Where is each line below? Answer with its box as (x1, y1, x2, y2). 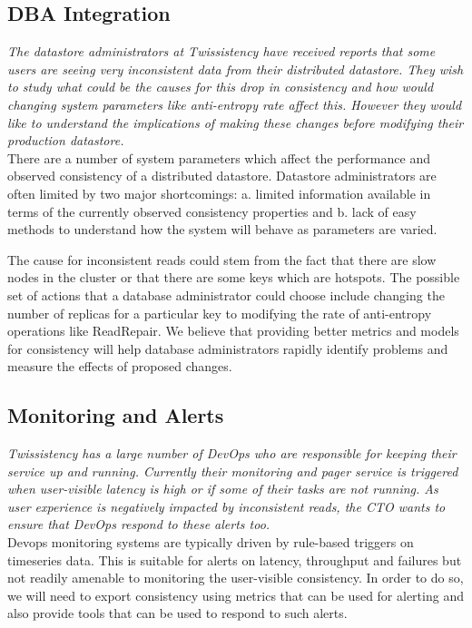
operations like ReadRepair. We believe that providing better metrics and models (7, 321, 459, 340)
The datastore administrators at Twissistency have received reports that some (7, 42, 436, 61)
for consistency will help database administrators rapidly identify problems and (7, 339, 448, 358)
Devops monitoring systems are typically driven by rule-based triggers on (7, 533, 414, 552)
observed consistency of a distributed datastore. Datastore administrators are (7, 166, 437, 185)
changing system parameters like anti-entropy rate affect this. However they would (7, 94, 462, 113)
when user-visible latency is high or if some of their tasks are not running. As (7, 479, 438, 498)
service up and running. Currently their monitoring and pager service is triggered (7, 461, 458, 480)
